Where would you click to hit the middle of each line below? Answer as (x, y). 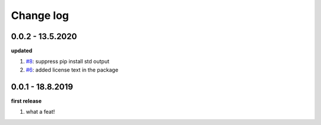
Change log (40, 15)
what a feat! (40, 112)
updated (22, 51)
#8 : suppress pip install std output (68, 62)
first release (26, 101)
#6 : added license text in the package (72, 70)
